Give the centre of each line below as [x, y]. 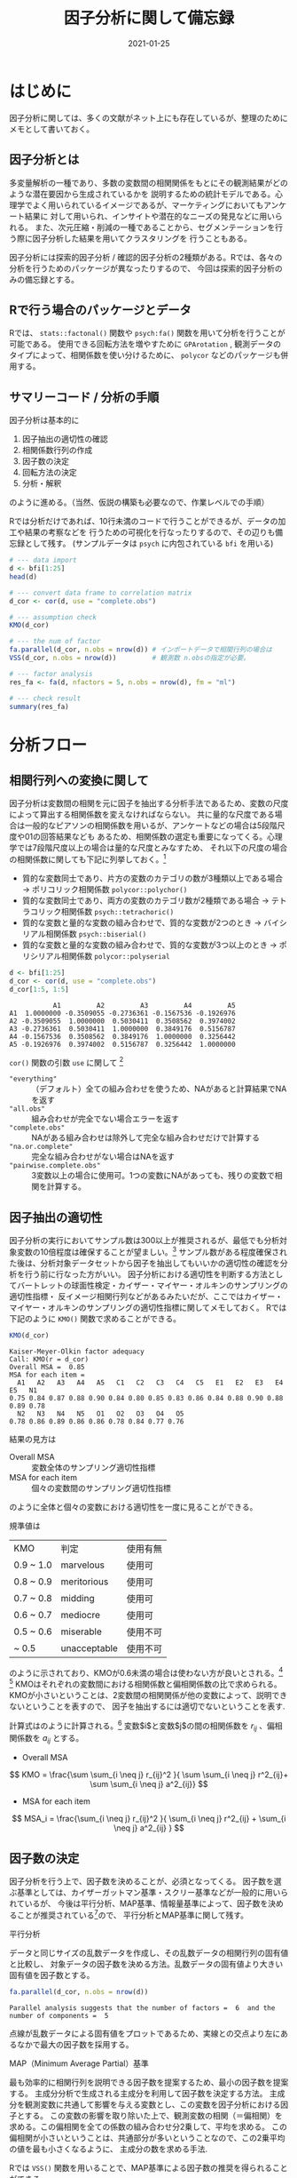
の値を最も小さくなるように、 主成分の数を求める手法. [109, 2149]
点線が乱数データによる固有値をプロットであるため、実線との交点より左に [145, 2033]
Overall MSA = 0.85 [47, 1367]
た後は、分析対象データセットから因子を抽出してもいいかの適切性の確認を [145, 1263]
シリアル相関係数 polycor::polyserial [100, 956]
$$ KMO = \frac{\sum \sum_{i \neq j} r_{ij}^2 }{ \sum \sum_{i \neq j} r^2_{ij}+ [149, 1775]
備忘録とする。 [52, 279]
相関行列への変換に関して [79, 780]
